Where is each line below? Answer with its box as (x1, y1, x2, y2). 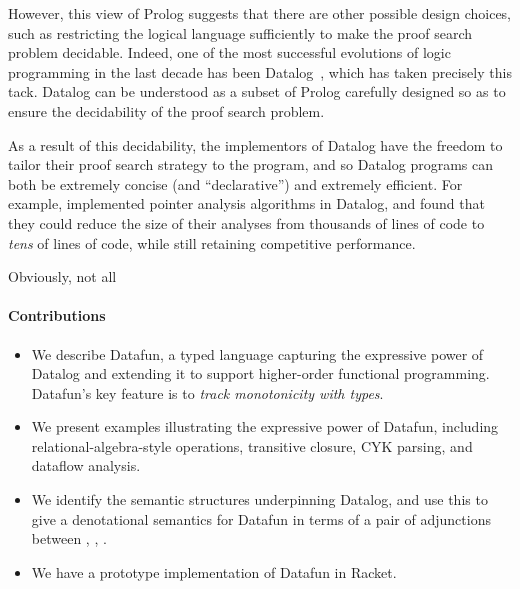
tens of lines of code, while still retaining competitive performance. (8, 232, 416, 253)
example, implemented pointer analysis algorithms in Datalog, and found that (8, 193, 485, 214)
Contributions (8, 305, 106, 326)
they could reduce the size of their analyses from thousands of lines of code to (8, 212, 485, 233)
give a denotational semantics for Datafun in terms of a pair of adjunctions (31, 508, 491, 529)
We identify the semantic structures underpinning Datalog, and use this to (31, 489, 488, 510)
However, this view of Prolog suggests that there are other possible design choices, (8, 3, 512, 23)
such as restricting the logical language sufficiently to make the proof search (8, 22, 473, 43)
